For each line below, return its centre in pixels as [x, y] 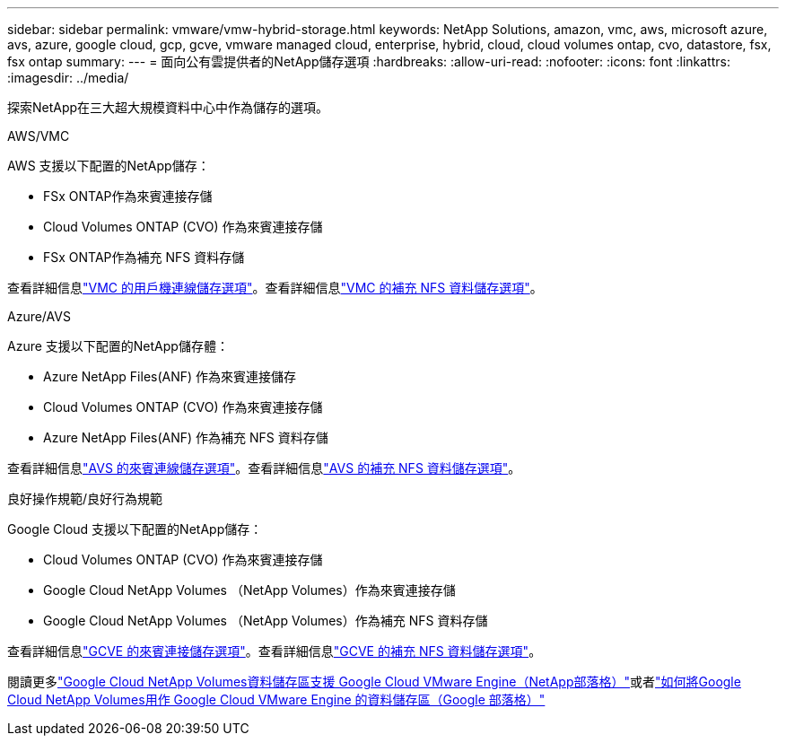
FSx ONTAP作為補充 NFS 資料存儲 [144, 257]
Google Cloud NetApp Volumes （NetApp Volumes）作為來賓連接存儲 [249, 590]
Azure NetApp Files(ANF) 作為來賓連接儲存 [170, 376]
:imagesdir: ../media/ [68, 78]
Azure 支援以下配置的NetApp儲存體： [118, 346]
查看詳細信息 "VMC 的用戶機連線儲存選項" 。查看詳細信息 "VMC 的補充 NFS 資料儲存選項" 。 [275, 288]
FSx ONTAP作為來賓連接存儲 [128, 196]
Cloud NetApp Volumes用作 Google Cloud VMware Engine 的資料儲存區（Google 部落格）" [276, 699]
